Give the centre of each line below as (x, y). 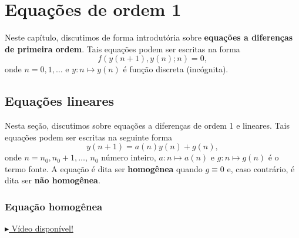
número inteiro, (129, 157)
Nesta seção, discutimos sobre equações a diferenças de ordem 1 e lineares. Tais (147, 125)
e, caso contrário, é (261, 168)
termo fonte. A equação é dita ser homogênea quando (104, 168)
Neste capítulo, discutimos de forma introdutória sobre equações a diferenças (149, 37)
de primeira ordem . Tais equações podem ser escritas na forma (122, 48)
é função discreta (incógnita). (176, 69)
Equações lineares (60, 101)
